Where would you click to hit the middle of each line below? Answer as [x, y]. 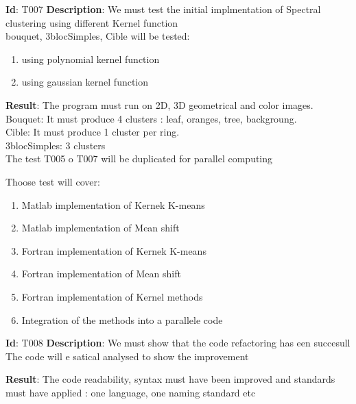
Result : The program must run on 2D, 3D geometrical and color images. [159, 104]
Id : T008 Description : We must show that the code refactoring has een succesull [178, 343]
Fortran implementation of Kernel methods [112, 296]
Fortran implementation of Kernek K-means [114, 250]
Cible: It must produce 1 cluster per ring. [93, 132]
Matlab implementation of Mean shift [100, 228]
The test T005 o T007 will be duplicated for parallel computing [139, 159]
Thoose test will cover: [53, 181]
